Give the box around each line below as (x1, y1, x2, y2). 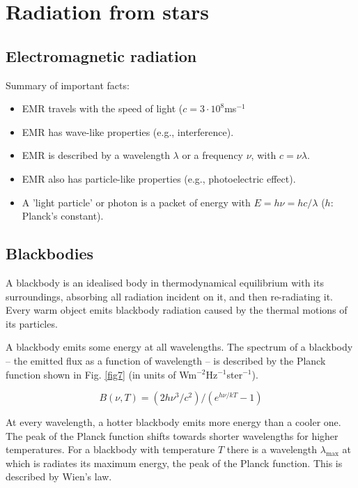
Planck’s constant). (22, 208, 104, 223)
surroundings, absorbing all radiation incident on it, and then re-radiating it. (6, 289, 333, 303)
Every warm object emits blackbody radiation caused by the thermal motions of (6, 303, 348, 317)
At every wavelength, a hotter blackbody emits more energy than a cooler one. (6, 415, 341, 429)
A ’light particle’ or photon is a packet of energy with (22, 195, 251, 209)
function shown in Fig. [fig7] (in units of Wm (6, 367, 197, 381)
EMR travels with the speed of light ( (22, 101, 183, 116)
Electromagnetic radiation (6, 45, 197, 66)
